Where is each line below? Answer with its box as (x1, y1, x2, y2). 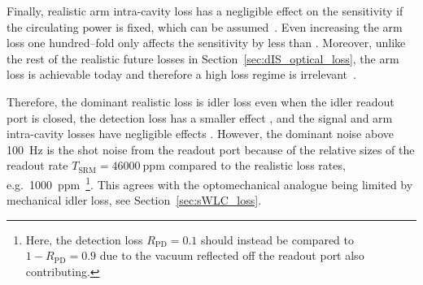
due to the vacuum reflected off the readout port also (99, 247, 364, 264)
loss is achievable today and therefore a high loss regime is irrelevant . (7, 66, 356, 83)
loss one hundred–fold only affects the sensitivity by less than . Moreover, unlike (7, 34, 406, 51)
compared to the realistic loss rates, (168, 157, 346, 174)
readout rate (7, 157, 68, 174)
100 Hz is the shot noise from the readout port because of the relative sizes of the (7, 140, 415, 158)
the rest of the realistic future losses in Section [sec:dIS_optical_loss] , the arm (7, 50, 399, 67)
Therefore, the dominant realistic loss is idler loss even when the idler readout (7, 93, 395, 110)
